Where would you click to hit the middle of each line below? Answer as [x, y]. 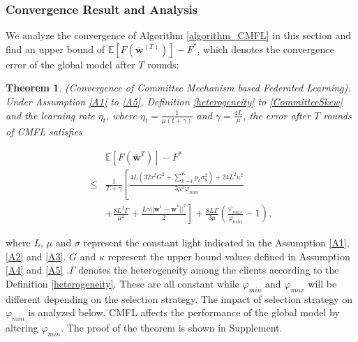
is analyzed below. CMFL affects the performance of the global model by [184, 312]
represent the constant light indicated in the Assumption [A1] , [216, 243]
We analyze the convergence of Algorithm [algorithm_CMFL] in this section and [178, 35]
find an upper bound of [55, 49]
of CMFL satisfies [44, 131]
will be [322, 283]
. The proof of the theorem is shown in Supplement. [172, 328]
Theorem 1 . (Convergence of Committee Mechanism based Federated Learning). [178, 88]
